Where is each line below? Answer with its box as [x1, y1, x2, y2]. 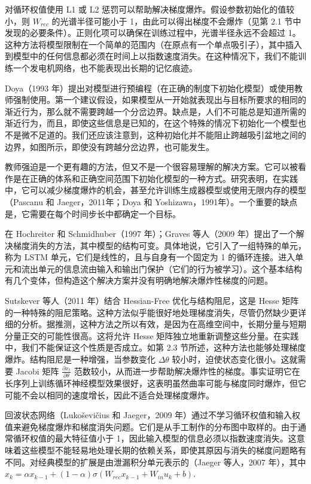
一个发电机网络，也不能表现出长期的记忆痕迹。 [13, 61, 197, 74]
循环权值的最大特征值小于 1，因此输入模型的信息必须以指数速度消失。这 [13, 432, 297, 445]
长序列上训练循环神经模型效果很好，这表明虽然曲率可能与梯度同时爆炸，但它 [5, 376, 306, 389]
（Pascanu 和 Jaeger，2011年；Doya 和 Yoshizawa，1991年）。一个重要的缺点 [5, 195, 298, 208]
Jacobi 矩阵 [16, 364, 59, 377]
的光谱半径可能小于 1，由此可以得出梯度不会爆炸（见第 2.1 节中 [51, 14, 301, 27]
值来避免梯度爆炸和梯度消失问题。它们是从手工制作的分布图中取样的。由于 [5, 420, 298, 433]
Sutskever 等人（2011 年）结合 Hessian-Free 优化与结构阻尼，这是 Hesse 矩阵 [5, 294, 299, 307]
